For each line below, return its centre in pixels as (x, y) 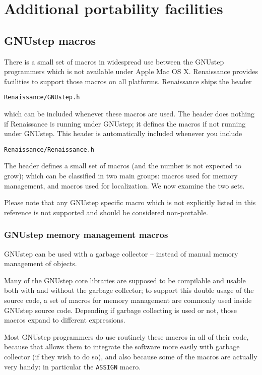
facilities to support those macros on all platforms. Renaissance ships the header (128, 81)
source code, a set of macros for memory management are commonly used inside (128, 300)
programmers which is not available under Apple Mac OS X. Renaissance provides (131, 71)
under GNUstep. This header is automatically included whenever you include (123, 133)
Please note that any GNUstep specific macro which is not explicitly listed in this (130, 202)
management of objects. (41, 263)
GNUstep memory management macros (86, 235)
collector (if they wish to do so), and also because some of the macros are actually (131, 356)
